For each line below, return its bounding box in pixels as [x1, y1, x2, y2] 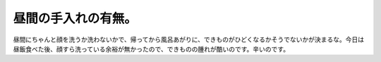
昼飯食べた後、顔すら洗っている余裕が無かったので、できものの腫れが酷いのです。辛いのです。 [13, 44, 289, 53]
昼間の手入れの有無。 [13, 11, 138, 26]
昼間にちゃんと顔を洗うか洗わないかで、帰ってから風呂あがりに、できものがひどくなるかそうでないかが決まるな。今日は [13, 35, 365, 44]
